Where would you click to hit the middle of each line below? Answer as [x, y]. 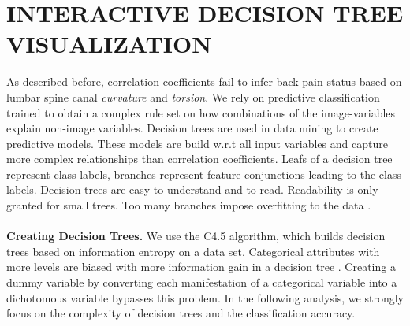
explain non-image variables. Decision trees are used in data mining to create [192, 128]
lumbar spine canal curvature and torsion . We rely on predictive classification [193, 96]
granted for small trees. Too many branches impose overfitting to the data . [189, 205]
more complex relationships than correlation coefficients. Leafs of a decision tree [199, 159]
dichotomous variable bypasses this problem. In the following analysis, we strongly [205, 297]
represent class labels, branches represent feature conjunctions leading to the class [204, 174]
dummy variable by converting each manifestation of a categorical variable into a [202, 282]
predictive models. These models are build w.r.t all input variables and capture [197, 143]
